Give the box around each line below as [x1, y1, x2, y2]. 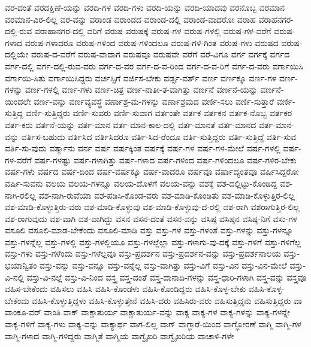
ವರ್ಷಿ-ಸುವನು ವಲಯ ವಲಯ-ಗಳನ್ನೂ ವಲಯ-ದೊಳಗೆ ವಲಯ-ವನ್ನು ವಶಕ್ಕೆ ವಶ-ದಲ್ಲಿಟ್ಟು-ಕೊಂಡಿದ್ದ [5, 176, 277, 189]
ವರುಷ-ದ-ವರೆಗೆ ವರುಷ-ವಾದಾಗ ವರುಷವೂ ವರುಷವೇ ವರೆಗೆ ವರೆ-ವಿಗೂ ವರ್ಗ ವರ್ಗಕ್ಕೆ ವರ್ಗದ [31, 48, 290, 60]
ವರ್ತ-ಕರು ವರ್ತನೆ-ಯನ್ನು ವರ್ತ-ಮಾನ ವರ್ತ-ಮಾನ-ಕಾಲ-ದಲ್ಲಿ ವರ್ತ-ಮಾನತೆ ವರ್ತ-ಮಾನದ [5, 118, 256, 130]
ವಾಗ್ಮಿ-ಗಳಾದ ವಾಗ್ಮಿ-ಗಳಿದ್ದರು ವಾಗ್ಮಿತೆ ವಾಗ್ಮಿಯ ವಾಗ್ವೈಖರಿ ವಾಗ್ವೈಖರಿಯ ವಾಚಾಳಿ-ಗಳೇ [5, 329, 234, 342]
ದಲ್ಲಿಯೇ [5, 48, 29, 60]
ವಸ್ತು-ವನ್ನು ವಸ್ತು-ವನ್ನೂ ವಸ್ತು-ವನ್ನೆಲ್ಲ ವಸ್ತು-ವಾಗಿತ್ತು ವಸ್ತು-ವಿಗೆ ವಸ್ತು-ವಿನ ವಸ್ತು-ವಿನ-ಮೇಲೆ [40, 259, 287, 272]
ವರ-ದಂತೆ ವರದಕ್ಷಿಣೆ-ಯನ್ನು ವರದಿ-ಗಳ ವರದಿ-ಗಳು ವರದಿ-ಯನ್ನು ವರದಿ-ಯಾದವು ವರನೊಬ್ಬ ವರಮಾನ [5, 1, 285, 13]
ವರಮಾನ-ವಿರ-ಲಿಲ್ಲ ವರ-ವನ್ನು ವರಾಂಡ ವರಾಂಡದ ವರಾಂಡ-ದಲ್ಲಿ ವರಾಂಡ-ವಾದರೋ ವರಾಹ [5, 13, 256, 25]
